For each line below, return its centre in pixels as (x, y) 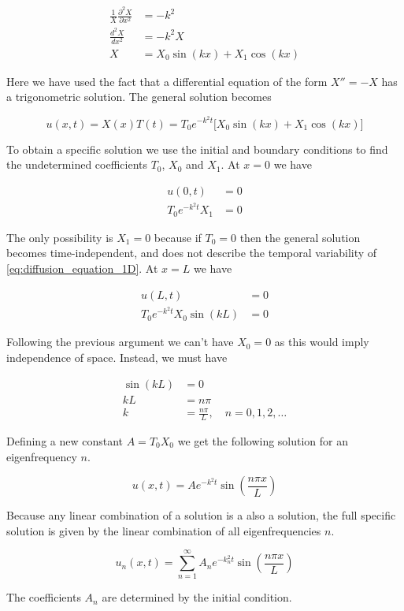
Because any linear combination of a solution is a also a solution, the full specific (201, 515)
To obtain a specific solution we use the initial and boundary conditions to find (197, 149)
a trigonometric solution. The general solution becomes (139, 97)
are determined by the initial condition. (197, 597)
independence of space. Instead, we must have (117, 357)
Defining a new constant (65, 440)
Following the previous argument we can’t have (120, 342)
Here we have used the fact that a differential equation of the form (167, 81)
